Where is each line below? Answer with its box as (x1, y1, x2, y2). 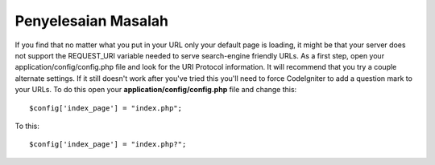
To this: (14, 121, 39, 131)
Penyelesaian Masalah (14, 12, 169, 30)
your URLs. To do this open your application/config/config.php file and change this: (14, 85, 297, 95)
